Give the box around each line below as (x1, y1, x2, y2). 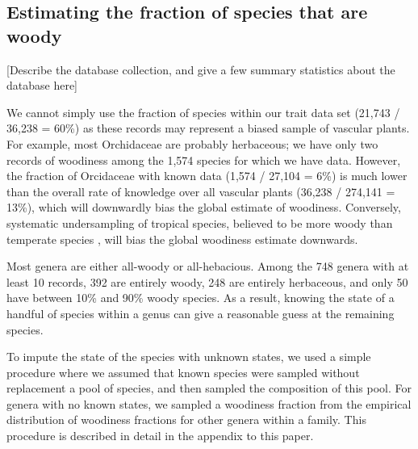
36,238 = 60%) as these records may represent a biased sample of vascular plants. (6, 120, 410, 136)
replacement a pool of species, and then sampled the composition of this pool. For (6, 380, 412, 397)
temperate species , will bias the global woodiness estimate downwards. (6, 230, 358, 247)
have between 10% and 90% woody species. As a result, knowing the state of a (6, 289, 395, 306)
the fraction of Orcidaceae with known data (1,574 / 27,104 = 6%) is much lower (6, 167, 408, 184)
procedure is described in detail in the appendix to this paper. (6, 427, 314, 444)
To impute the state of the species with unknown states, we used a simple (6, 348, 371, 365)
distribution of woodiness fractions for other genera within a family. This (6, 411, 366, 428)
